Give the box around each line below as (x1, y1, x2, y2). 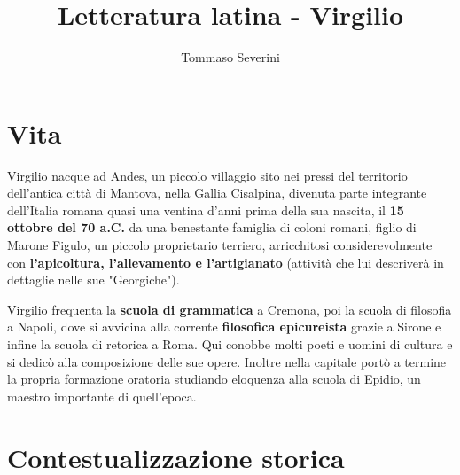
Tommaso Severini (181, 48, 280, 66)
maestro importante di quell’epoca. (7, 386, 197, 405)
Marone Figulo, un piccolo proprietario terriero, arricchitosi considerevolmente (7, 236, 433, 254)
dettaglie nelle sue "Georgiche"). (7, 270, 180, 289)
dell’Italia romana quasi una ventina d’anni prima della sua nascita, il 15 (7, 200, 404, 219)
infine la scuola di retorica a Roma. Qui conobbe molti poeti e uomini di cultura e (7, 335, 453, 353)
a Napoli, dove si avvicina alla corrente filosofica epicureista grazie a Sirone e (7, 317, 441, 336)
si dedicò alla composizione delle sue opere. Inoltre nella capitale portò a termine (7, 352, 447, 370)
